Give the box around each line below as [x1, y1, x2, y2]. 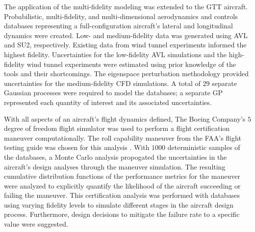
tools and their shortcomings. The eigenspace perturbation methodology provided [4, 68, 249, 79]
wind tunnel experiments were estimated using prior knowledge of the [26, 59, 236, 69]
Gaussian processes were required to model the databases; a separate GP [4, 87, 223, 98]
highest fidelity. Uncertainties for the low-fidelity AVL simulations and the [4, 49, 227, 59]
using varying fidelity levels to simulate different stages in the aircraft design [4, 199, 234, 210]
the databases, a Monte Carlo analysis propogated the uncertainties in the [4, 151, 227, 162]
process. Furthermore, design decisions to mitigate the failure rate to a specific [4, 209, 240, 219]
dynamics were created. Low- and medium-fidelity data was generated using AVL [4, 30, 248, 40]
